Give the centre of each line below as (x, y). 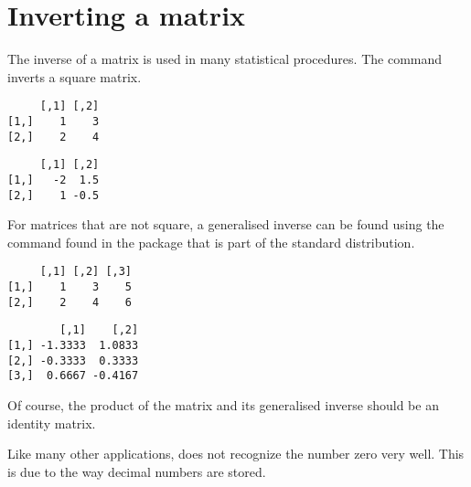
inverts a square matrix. (75, 76)
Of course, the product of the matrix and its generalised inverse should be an (223, 405)
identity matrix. (52, 423)
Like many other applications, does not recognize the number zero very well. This (236, 454)
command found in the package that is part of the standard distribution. (211, 242)
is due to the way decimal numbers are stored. (137, 471)
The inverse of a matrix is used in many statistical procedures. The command (225, 59)
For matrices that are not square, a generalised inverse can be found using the (226, 224)
